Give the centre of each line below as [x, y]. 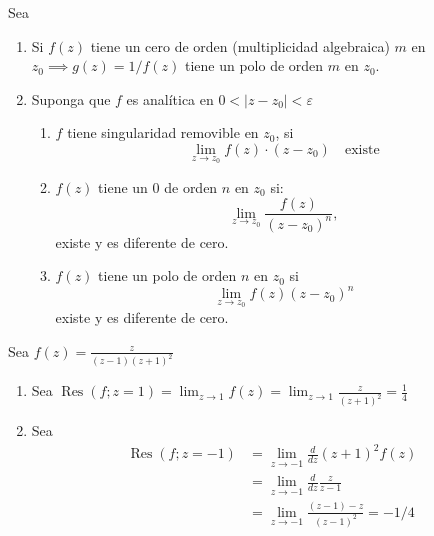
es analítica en [170, 98]
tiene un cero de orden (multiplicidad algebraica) [240, 45]
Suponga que [71, 98]
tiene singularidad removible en [163, 132]
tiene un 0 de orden [158, 186]
